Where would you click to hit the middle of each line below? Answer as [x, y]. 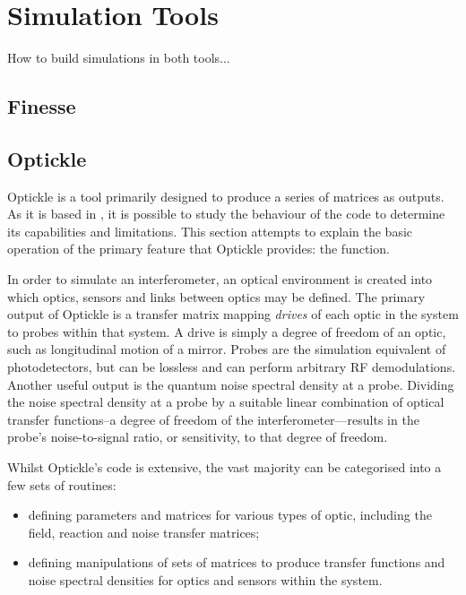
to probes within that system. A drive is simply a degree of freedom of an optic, [227, 331]
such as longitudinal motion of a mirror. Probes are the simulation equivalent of [227, 349]
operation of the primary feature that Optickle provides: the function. [198, 249]
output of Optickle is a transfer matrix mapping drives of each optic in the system [233, 314]
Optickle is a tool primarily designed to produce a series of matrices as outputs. [226, 196]
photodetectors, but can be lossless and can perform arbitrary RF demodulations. [232, 367]
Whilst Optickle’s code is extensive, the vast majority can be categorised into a [224, 467]
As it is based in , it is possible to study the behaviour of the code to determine [226, 214]
